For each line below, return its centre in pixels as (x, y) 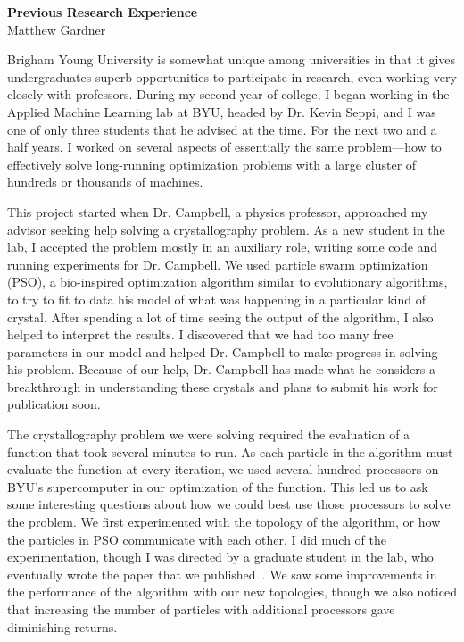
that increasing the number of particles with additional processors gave (201, 609)
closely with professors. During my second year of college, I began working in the (228, 94)
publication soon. (54, 404)
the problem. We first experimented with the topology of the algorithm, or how (224, 522)
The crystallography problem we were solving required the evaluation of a (209, 434)
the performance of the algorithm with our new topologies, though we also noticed (232, 592)
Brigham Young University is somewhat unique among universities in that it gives (232, 59)
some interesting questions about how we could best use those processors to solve (229, 504)
